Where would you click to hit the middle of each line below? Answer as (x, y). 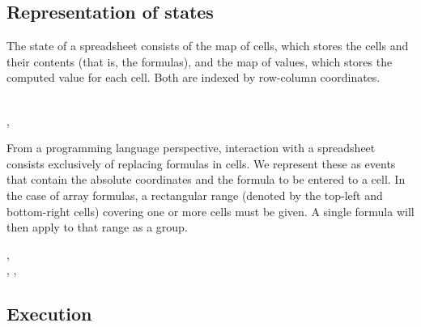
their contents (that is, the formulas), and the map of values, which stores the (200, 61)
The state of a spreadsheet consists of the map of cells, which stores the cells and (208, 46)
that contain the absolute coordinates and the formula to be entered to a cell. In (206, 179)
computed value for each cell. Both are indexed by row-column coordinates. (193, 77)
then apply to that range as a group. (97, 227)
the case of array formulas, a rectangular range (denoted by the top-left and (195, 195)
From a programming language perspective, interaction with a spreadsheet (191, 148)
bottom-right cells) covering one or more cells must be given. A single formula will (210, 211)
